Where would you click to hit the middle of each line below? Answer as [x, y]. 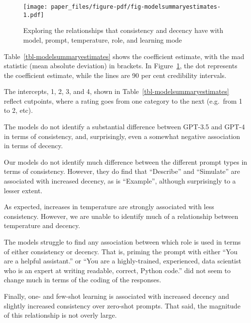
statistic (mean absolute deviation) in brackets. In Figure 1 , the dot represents [121, 66]
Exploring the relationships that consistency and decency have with [123, 30]
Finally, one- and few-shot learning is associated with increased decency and [117, 296]
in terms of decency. [33, 146]
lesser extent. [23, 190]
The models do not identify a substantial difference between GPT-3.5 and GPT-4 [125, 127]
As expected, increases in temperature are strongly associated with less [109, 207]
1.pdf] [34, 15]
